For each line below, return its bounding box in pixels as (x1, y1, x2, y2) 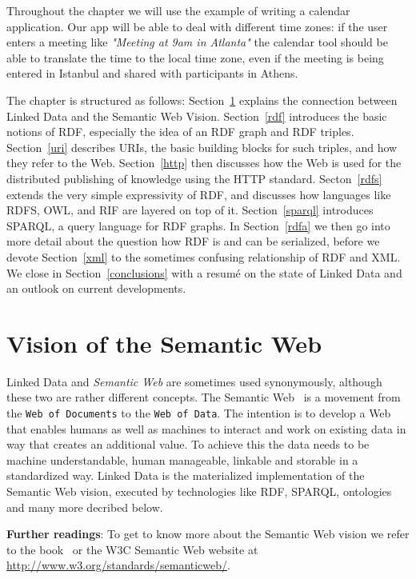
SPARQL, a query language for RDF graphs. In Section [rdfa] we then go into (6, 217, 390, 234)
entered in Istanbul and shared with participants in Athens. (6, 65, 298, 82)
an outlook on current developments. (6, 280, 186, 297)
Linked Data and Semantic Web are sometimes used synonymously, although (6, 373, 382, 389)
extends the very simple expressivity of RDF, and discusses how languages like (6, 186, 391, 202)
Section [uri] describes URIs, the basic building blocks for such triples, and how (6, 138, 398, 155)
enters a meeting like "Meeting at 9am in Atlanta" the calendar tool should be (6, 34, 388, 50)
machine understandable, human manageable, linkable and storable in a (6, 451, 358, 468)
